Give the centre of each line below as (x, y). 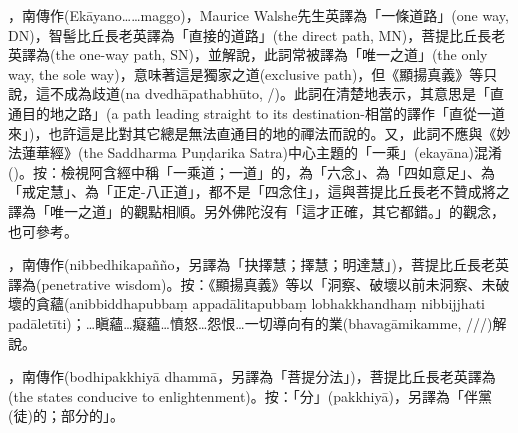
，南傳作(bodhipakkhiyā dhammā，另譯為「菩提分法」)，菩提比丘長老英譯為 (252, 376)
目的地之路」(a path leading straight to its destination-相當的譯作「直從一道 (263, 112)
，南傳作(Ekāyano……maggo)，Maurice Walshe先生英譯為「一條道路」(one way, (258, 15)
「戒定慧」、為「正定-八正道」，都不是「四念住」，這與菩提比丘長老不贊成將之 (259, 191)
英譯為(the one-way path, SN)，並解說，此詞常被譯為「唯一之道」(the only (248, 54)
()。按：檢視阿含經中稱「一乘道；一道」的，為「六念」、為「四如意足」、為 (251, 171)
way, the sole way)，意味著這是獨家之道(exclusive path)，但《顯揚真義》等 (246, 73)
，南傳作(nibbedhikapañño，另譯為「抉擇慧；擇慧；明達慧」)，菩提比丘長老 (251, 264)
